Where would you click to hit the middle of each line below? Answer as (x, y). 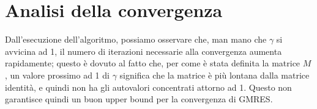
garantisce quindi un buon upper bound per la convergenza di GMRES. (139, 99)
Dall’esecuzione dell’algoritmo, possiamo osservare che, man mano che (136, 39)
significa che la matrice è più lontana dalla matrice (214, 75)
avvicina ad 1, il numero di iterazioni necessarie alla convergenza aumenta (144, 51)
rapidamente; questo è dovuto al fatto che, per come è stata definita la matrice (153, 63)
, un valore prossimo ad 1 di (57, 75)
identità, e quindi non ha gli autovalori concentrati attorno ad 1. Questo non (148, 87)
